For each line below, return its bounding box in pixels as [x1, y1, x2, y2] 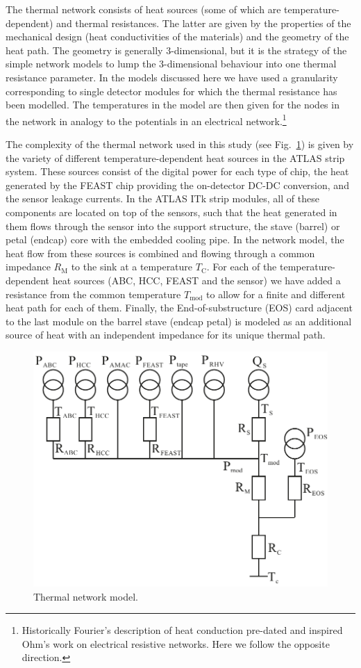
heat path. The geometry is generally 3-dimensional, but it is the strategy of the [6, 42, 347, 57]
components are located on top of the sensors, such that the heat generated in [6, 204, 337, 219]
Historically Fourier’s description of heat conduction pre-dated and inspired [22, 623, 343, 637]
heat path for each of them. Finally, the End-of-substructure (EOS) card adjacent [6, 300, 353, 315]
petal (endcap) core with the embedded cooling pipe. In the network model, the [6, 232, 344, 247]
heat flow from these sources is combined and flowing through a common [6, 245, 315, 260]
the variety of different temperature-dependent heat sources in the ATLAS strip [6, 150, 345, 165]
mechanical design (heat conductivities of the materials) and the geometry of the [6, 29, 349, 44]
